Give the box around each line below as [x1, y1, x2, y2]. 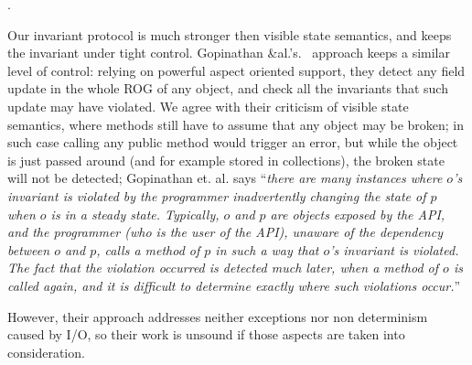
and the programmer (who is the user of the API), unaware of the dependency [7, 222, 443, 242]
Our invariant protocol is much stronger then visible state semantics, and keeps [7, 25, 452, 44]
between [7, 240, 50, 259]
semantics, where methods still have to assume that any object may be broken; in [7, 114, 465, 134]
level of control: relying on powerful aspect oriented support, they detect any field [7, 60, 466, 80]
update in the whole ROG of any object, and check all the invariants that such [7, 79, 448, 98]
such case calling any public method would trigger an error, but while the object [7, 133, 458, 152]
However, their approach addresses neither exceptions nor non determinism [7, 306, 428, 326]
